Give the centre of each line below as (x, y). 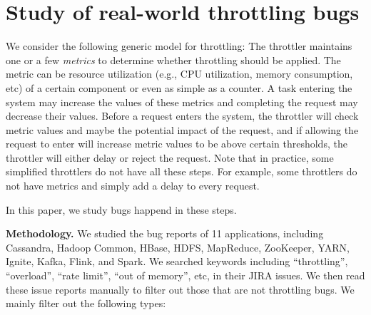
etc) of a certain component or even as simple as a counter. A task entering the (179, 87)
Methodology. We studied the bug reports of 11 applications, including (165, 233)
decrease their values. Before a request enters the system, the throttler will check (182, 116)
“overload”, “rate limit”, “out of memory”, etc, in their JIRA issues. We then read (185, 275)
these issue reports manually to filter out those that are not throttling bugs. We (180, 289)
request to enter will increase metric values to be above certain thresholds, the (177, 144)
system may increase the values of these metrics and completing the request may (182, 102)
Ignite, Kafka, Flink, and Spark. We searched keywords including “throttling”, (177, 261)
